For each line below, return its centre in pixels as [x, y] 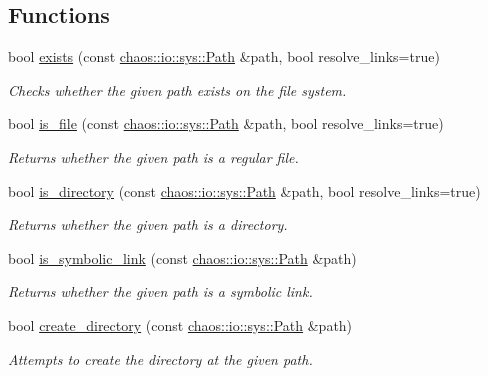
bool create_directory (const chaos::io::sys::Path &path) [180, 324]
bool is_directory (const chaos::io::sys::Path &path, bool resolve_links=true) [244, 190]
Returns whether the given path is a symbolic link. [160, 291]
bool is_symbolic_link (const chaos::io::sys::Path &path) [182, 257]
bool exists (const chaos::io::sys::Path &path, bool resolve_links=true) [224, 56]
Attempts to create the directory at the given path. [160, 358]
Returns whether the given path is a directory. [148, 224]
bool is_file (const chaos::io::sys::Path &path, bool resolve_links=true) [226, 123]
